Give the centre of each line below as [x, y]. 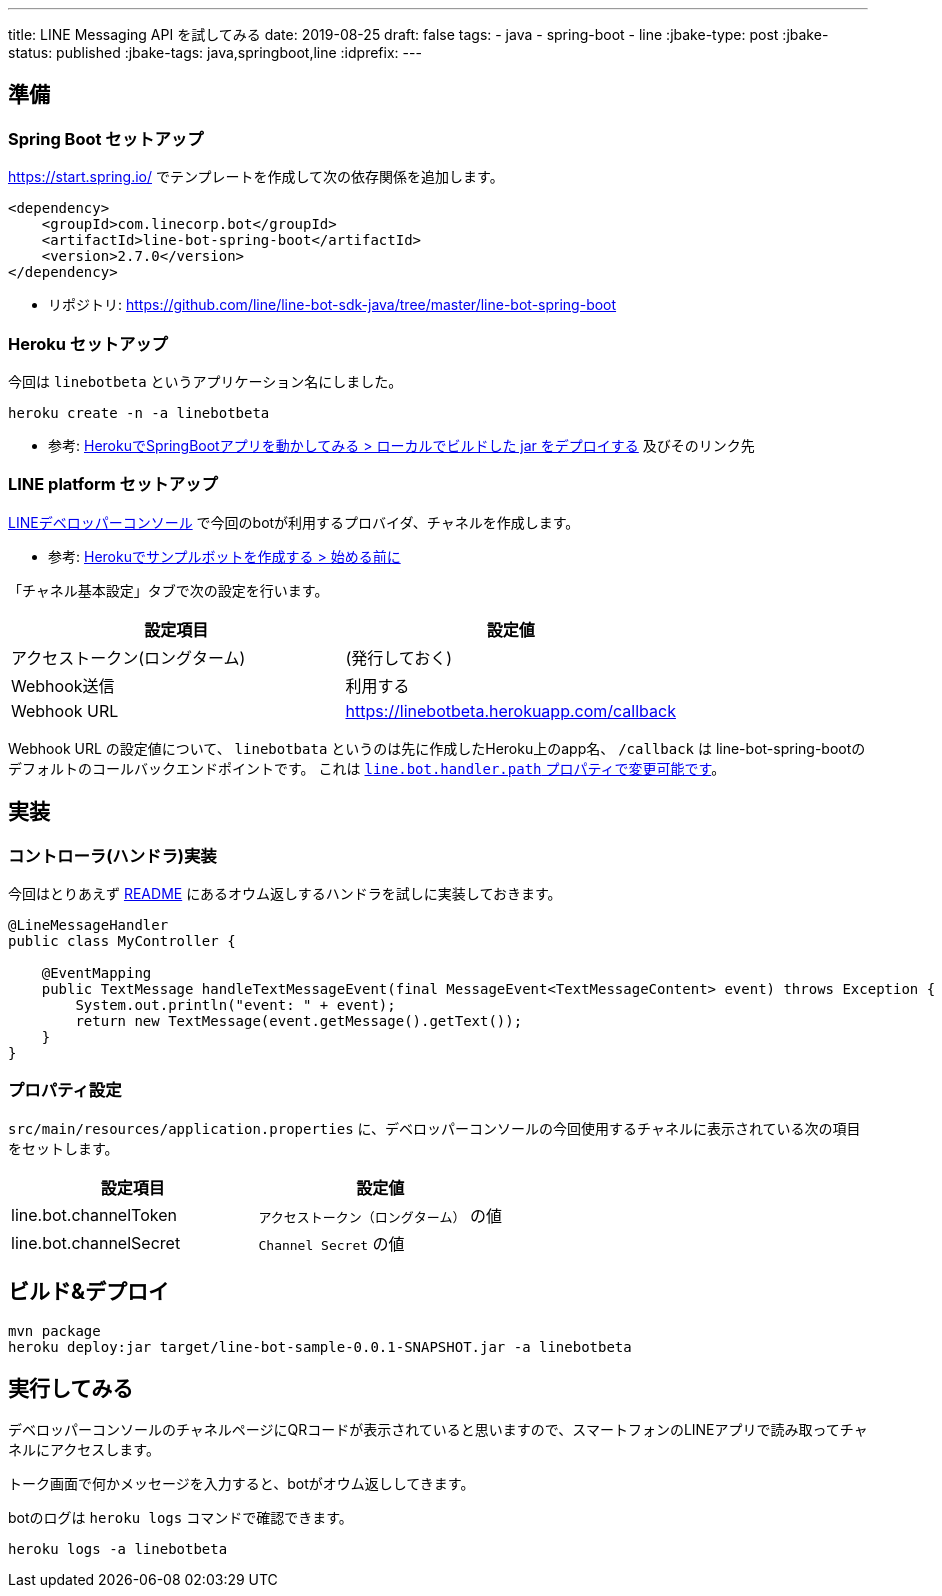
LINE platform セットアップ [113, 484]
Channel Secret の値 [331, 1243]
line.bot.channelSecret [96, 1242]
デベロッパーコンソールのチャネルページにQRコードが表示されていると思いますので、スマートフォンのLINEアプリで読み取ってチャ [438, 1430]
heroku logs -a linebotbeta [118, 1549]
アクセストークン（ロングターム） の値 [380, 1215]
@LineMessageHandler [88, 924]
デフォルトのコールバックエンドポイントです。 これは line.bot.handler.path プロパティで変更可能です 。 [367, 768]
